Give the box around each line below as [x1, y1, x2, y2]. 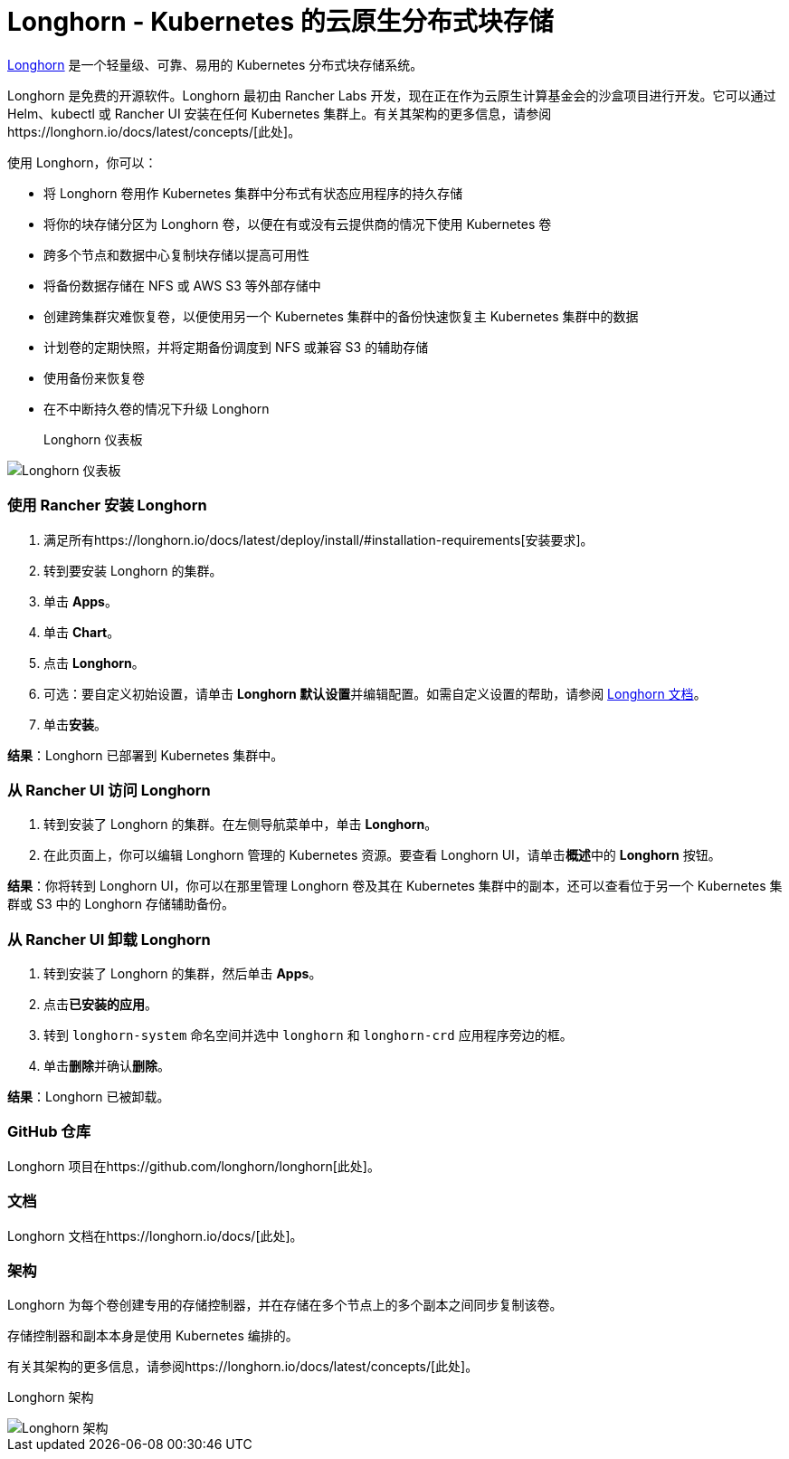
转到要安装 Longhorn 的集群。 [43, 562, 223, 578]
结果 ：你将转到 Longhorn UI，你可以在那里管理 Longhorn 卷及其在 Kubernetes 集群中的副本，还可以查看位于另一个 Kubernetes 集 [7, 878, 783, 894]
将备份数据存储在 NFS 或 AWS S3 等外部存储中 [43, 277, 321, 293]
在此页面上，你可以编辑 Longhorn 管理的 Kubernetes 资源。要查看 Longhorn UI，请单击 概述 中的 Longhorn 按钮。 [43, 847, 721, 863]
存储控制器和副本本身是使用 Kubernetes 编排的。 [7, 1328, 299, 1344]
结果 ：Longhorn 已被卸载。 [7, 1089, 170, 1104]
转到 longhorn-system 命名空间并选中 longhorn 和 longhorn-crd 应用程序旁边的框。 [43, 1027, 573, 1043]
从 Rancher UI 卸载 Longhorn [7, 930, 211, 949]
